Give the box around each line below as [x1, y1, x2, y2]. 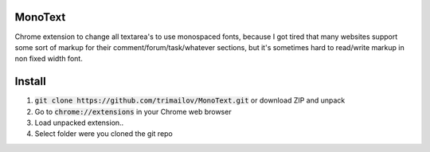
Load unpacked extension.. [34, 118, 124, 127]
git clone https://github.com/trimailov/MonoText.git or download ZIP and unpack [34, 95, 346, 105]
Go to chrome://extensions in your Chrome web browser [34, 107, 232, 116]
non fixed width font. [14, 54, 83, 64]
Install [14, 75, 47, 88]
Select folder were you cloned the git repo [34, 129, 173, 138]
